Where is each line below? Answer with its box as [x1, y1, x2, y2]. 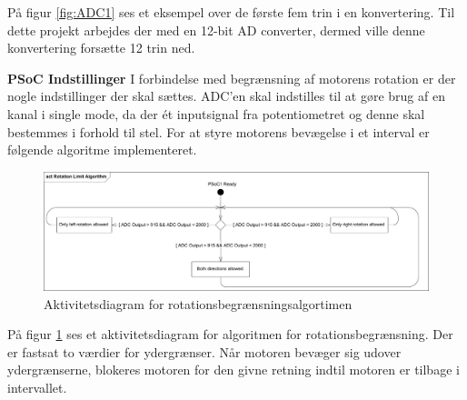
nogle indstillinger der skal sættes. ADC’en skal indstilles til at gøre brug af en [7, 86, 445, 105]
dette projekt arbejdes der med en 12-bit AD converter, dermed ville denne [7, 20, 425, 39]
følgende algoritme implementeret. [7, 140, 197, 159]
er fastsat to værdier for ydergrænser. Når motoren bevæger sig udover [7, 342, 402, 361]
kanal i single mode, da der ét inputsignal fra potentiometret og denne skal [7, 104, 425, 123]
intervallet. [7, 377, 67, 396]
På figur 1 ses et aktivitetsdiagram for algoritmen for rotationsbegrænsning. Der [7, 325, 453, 344]
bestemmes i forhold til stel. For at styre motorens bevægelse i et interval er [7, 122, 430, 141]
